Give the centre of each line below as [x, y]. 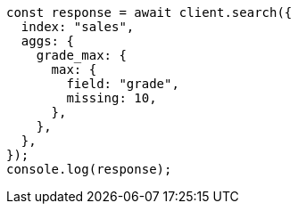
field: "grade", [123, 84]
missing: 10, [112, 98]
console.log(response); [89, 169]
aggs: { [47, 41]
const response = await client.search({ [149, 12]
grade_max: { [81, 55]
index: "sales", [78, 27]
